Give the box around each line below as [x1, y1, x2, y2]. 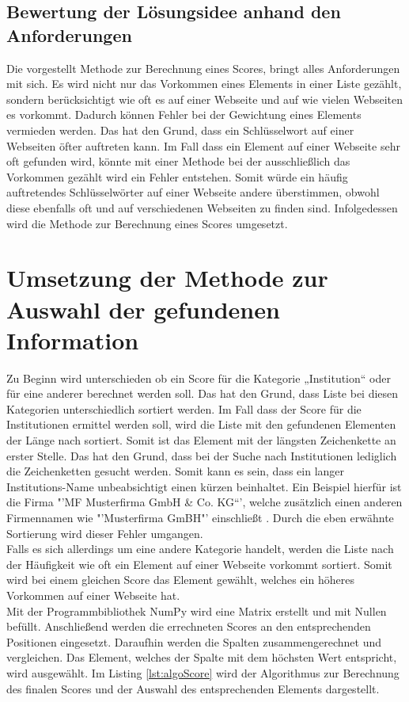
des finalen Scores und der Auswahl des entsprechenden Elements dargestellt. [6, 680, 380, 696]
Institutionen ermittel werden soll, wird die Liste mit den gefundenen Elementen [6, 416, 396, 433]
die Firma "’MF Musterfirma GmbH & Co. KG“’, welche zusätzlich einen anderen [6, 494, 403, 510]
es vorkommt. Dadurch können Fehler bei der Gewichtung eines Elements [6, 106, 362, 123]
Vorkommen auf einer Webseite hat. [6, 586, 180, 603]
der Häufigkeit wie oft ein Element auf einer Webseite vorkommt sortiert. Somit [6, 555, 392, 572]
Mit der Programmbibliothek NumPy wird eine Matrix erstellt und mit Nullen [6, 602, 387, 619]
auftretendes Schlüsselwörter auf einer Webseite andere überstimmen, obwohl [6, 184, 380, 200]
